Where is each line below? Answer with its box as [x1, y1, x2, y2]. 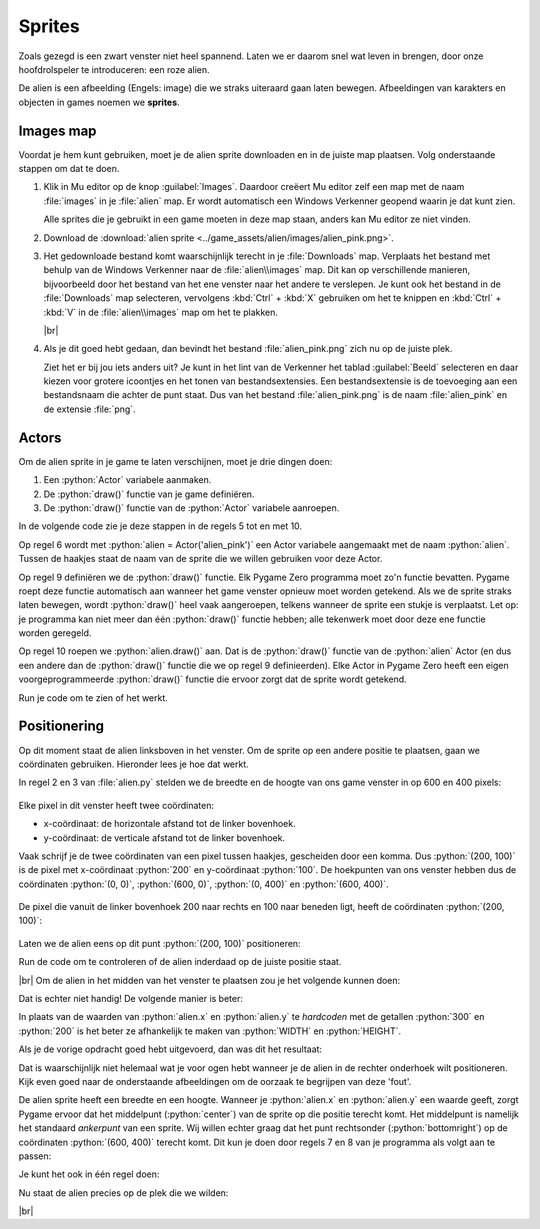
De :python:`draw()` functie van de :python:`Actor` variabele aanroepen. [43, 501, 340, 514]
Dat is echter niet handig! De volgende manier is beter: [18, 993, 244, 1005]
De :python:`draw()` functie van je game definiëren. [43, 488, 255, 500]
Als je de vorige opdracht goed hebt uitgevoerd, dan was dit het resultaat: [18, 1043, 323, 1055]
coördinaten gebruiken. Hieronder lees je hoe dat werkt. [18, 758, 249, 770]
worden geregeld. [18, 627, 92, 639]
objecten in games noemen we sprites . [18, 96, 180, 108]
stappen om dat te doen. [18, 163, 120, 175]
